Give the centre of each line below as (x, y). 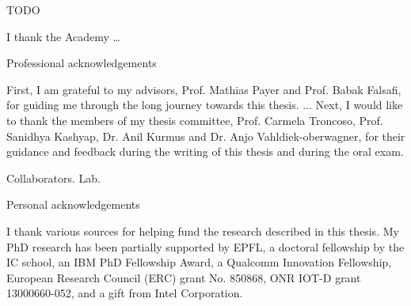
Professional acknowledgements (82, 63)
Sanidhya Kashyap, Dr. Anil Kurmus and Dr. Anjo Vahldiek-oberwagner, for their (206, 136)
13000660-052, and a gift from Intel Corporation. (125, 293)
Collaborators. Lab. (53, 178)
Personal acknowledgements (73, 204)
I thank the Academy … (63, 36)
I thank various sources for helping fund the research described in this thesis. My (203, 230)
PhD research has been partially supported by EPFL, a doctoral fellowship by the (205, 246)
